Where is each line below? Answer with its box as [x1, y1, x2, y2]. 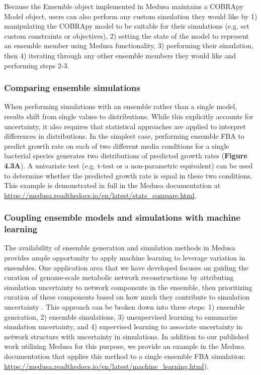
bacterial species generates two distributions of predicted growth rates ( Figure [4, 150, 247, 161]
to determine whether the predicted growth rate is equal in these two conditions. [4, 170, 252, 180]
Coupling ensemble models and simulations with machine [4, 211, 241, 224]
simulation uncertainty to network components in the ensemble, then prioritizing [4, 282, 252, 292]
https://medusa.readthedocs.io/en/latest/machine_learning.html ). [4, 360, 209, 371]
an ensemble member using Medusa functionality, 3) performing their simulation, [4, 40, 253, 51]
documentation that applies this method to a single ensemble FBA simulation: [4, 350, 245, 361]
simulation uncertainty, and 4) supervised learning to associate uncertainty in [4, 321, 242, 332]
